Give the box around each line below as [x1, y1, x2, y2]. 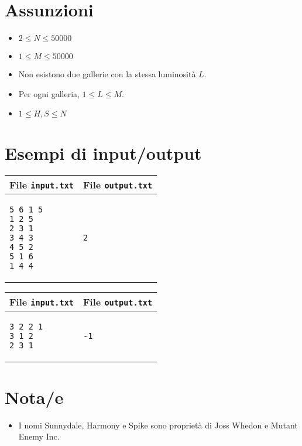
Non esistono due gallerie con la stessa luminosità [18, 68, 196, 80]
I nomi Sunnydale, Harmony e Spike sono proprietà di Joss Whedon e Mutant [18, 418, 298, 431]
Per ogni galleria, [18, 87, 80, 100]
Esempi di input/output [5, 140, 202, 164]
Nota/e [5, 385, 64, 409]
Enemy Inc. [18, 430, 60, 442]
